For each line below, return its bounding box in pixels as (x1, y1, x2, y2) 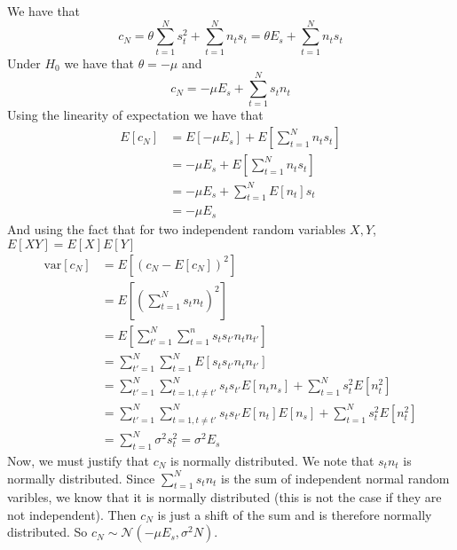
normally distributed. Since (7, 468, 155, 487)
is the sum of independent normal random (221, 468, 450, 487)
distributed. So (7, 522, 88, 541)
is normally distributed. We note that (170, 451, 374, 469)
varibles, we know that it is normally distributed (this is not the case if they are (7, 488, 442, 507)
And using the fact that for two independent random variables (7, 219, 346, 238)
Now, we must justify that (7, 451, 149, 469)
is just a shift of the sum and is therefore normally (157, 505, 432, 523)
